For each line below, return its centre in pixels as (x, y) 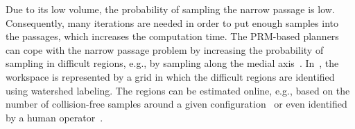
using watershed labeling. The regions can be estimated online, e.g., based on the (178, 90)
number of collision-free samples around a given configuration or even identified (176, 104)
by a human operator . (54, 117)
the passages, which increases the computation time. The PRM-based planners (172, 36)
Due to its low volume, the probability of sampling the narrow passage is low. (170, 9)
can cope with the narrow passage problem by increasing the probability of (165, 49)
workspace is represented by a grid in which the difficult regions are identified (170, 76)
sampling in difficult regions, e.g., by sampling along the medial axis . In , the (172, 63)
